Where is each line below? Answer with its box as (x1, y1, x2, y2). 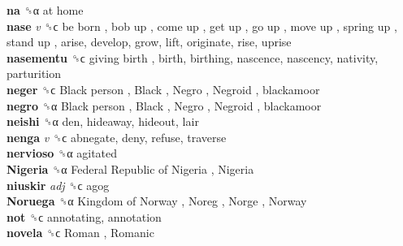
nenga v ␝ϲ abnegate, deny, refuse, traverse (6, 128, 227, 145)
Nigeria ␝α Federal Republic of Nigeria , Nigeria (6, 160, 254, 177)
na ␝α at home (6, 2, 84, 18)
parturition (6, 65, 62, 82)
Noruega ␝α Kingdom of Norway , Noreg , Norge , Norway (6, 192, 307, 209)
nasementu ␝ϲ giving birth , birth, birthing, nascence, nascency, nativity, (6, 49, 379, 66)
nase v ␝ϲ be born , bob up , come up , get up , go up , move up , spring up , (6, 17, 397, 34)
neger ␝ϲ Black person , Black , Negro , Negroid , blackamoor (6, 80, 320, 97)
